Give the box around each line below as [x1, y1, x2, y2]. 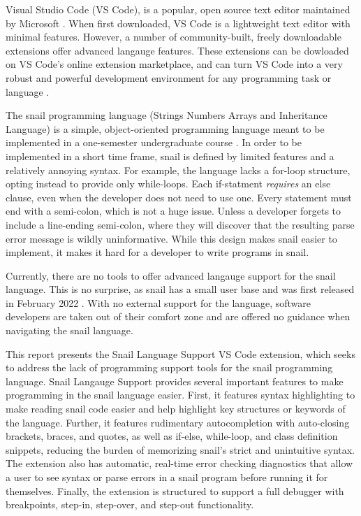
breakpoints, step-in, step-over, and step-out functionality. [6, 497, 254, 512]
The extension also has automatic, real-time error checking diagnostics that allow [6, 456, 353, 471]
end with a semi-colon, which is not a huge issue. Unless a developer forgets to [6, 203, 341, 218]
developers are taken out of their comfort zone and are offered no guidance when [6, 309, 351, 324]
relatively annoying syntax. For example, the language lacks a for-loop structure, [6, 162, 351, 177]
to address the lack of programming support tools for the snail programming [6, 360, 333, 375]
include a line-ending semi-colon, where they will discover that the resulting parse [6, 217, 355, 231]
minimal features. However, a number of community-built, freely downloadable [6, 29, 341, 44]
